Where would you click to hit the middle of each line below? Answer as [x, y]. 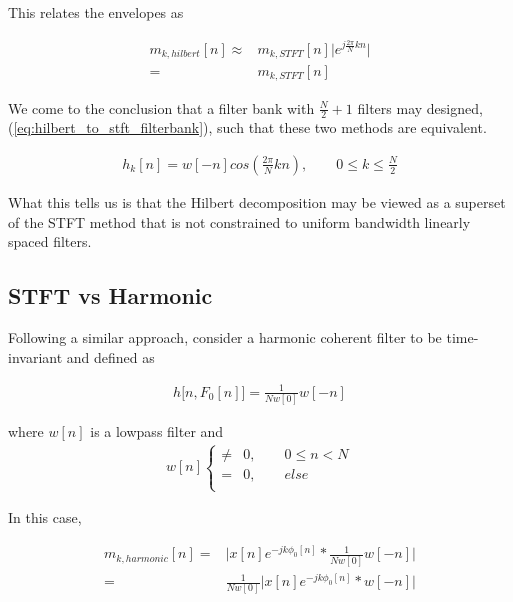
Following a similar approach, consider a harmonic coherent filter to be [225, 336]
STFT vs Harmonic [110, 295]
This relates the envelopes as [96, 12]
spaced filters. [50, 241]
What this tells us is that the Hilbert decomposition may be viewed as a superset [257, 201]
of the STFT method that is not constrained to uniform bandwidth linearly [239, 221]
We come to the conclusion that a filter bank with [161, 107]
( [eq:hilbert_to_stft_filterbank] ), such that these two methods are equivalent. [247, 127]
